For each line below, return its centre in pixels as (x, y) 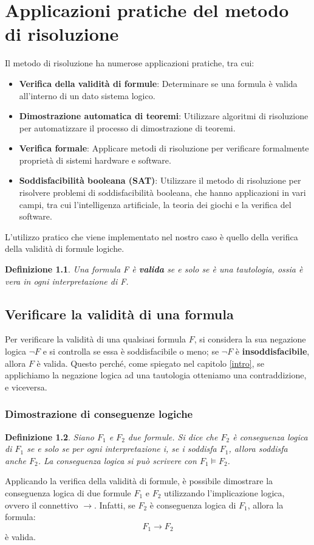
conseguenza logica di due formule (68, 492)
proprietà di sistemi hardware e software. (95, 160)
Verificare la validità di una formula (119, 314)
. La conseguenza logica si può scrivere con (117, 460)
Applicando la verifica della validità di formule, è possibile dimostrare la (139, 481)
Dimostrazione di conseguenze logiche (99, 414)
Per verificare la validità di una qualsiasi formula (96, 339)
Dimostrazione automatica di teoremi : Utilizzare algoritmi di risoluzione (164, 116)
